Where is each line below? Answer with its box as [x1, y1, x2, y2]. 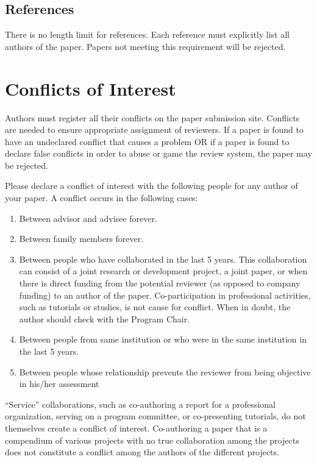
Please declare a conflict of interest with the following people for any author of [5, 179, 298, 192]
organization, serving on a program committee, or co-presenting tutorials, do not [5, 410, 306, 422]
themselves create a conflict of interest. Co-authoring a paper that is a [5, 421, 268, 434]
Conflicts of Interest [5, 76, 176, 101]
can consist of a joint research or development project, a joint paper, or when [19, 265, 308, 277]
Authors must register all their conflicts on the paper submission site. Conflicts [5, 111, 300, 124]
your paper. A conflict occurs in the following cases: [5, 191, 198, 204]
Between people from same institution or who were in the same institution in [19, 333, 307, 346]
